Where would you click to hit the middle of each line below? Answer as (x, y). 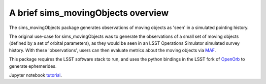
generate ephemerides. (33, 66)
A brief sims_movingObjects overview (89, 13)
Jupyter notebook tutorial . (35, 75)
